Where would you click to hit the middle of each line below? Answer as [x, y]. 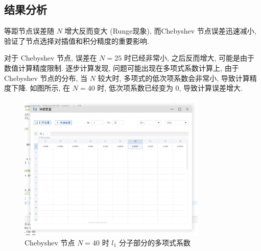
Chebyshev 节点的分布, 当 [46, 78]
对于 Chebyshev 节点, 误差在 [51, 58]
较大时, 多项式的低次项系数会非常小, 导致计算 [174, 78]
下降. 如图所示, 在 [41, 88]
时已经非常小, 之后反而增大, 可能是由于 [189, 58]
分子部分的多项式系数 [155, 242]
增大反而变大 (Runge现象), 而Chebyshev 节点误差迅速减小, [160, 31]
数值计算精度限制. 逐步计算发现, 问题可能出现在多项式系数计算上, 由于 [122, 67]
